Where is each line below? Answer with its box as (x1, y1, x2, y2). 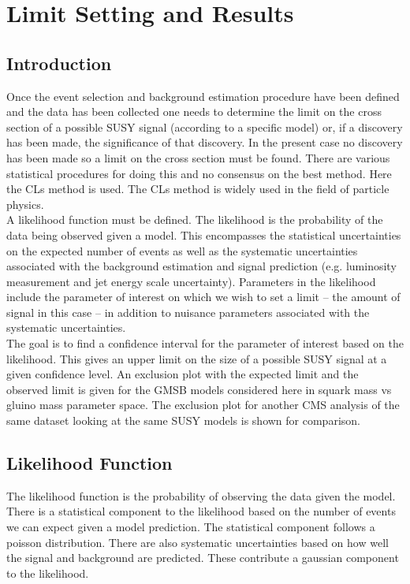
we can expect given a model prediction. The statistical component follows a (6, 519, 375, 535)
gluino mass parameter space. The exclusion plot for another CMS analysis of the (6, 396, 400, 413)
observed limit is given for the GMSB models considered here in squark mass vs (6, 381, 392, 397)
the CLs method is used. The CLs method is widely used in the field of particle (6, 180, 389, 197)
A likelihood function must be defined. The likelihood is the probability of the (6, 211, 383, 228)
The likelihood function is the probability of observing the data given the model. (6, 487, 396, 504)
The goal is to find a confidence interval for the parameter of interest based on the (6, 335, 404, 352)
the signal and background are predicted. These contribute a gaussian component (6, 549, 399, 566)
